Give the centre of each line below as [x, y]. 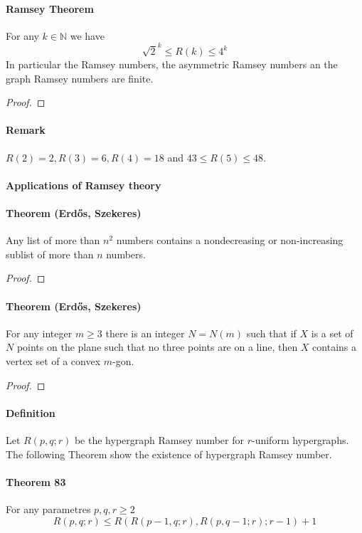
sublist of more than [50, 254]
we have [87, 35]
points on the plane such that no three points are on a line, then [157, 347]
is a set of [332, 333]
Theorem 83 [36, 481]
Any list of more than [53, 240]
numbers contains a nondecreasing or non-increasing [230, 240]
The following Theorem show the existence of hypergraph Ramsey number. [169, 454]
